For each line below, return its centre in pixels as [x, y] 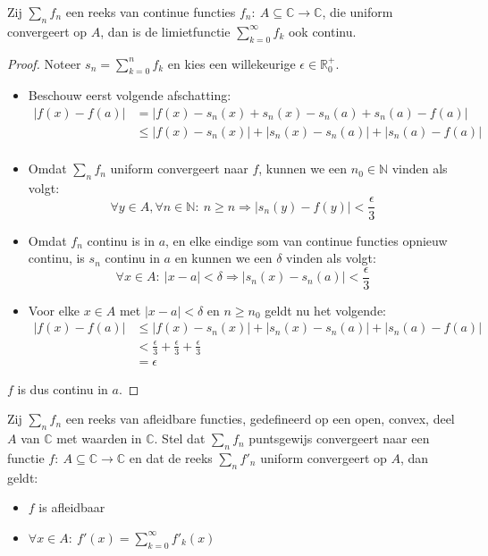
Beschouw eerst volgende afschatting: [130, 95]
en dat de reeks [171, 458]
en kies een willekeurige [231, 63]
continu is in [121, 240]
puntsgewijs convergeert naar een [339, 438]
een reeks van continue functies [151, 12]
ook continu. [322, 31]
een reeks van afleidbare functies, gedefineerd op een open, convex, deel [260, 419]
